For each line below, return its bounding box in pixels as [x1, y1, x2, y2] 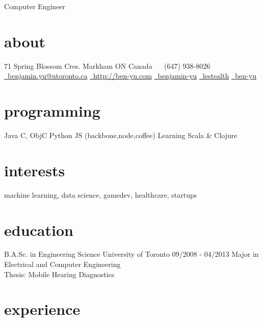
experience [4, 299, 81, 319]
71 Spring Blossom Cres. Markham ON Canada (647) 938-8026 [4, 60, 211, 71]
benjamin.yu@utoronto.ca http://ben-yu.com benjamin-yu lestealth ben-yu [7, 70, 256, 81]
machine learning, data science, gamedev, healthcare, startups [4, 189, 197, 200]
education [4, 219, 73, 240]
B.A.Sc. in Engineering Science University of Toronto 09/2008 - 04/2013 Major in [4, 249, 259, 259]
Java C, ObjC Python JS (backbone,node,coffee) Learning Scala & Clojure [4, 130, 238, 141]
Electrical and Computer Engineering [4, 259, 121, 270]
